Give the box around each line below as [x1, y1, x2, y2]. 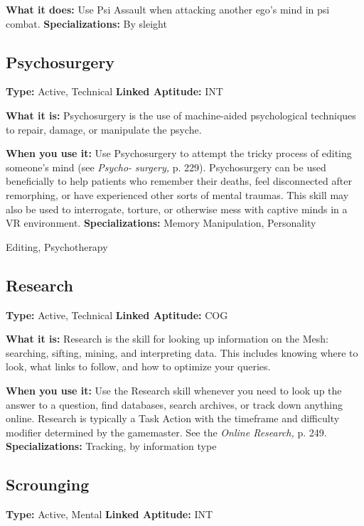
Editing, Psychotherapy [6, 239, 108, 254]
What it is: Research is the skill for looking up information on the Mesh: [6, 331, 328, 346]
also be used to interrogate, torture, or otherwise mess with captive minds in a [6, 201, 348, 216]
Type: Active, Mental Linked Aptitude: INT [6, 507, 213, 522]
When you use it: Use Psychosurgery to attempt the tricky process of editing [6, 146, 352, 161]
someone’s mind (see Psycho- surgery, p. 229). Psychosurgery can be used [6, 159, 326, 174]
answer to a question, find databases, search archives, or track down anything [6, 397, 343, 412]
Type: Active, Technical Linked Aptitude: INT [6, 84, 223, 99]
